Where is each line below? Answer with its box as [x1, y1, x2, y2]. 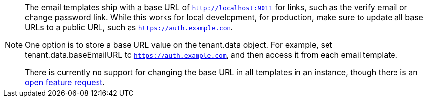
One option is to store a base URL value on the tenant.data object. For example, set [25, 40, 332, 50]
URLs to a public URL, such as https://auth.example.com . [25, 22, 233, 32]
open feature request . [25, 77, 105, 87]
